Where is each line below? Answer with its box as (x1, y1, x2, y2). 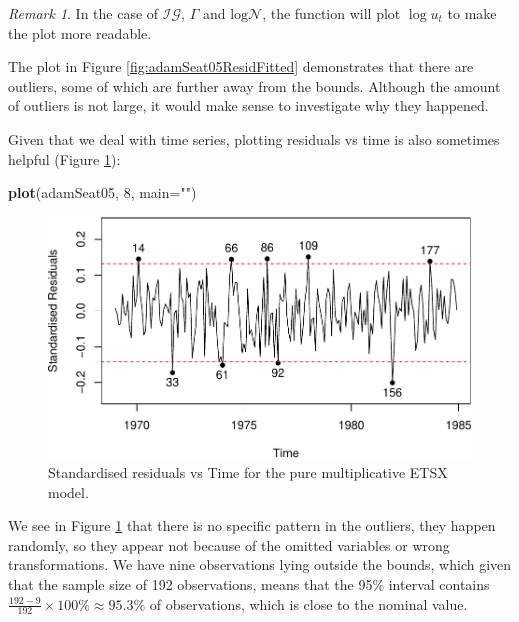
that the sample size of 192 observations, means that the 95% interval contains (8, 573, 490, 594)
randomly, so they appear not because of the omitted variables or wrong (8, 534, 450, 555)
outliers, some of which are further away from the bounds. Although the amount (8, 75, 501, 96)
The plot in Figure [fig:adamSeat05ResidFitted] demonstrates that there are (8, 56, 474, 77)
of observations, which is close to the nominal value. (149, 593, 468, 614)
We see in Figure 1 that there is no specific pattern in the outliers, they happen (8, 515, 496, 536)
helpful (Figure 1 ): (8, 148, 121, 169)
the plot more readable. (8, 22, 152, 43)
